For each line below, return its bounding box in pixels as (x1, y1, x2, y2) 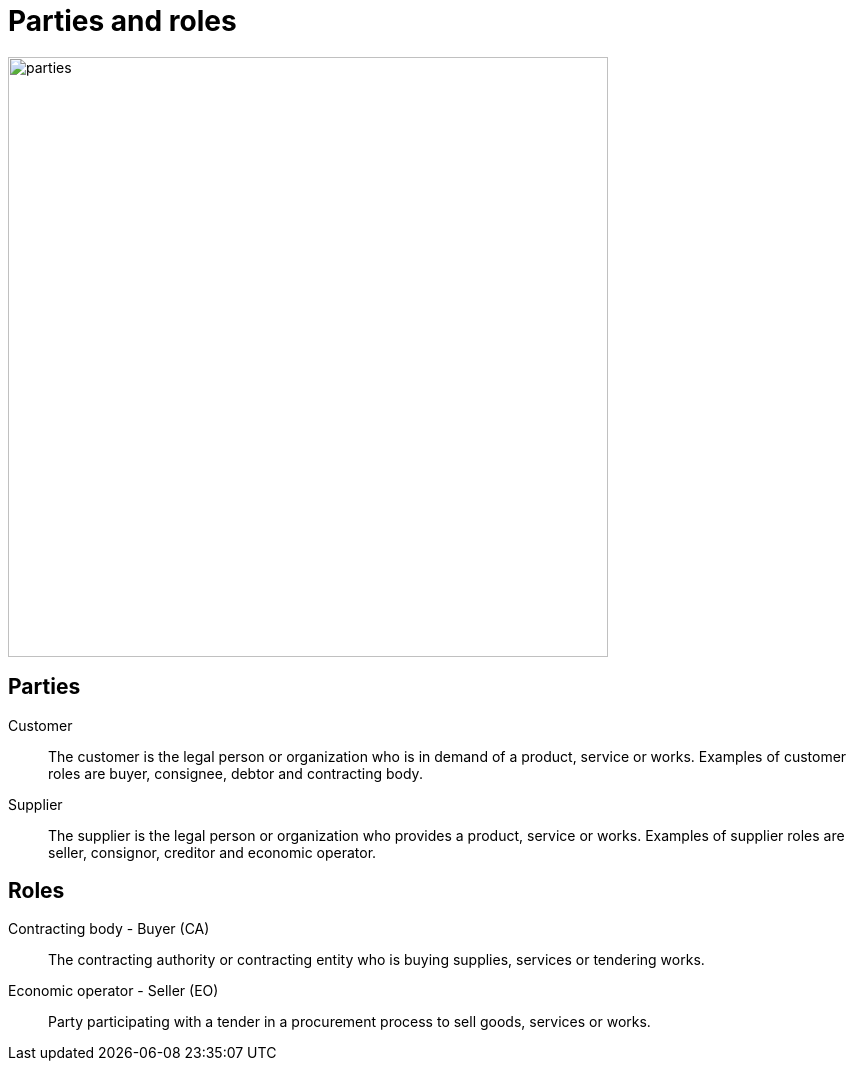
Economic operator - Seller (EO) (8, 982, 219, 1000)
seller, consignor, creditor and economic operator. (48, 843, 377, 861)
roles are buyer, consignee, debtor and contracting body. (48, 764, 423, 782)
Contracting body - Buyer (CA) (8, 920, 210, 938)
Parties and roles (8, 4, 237, 38)
